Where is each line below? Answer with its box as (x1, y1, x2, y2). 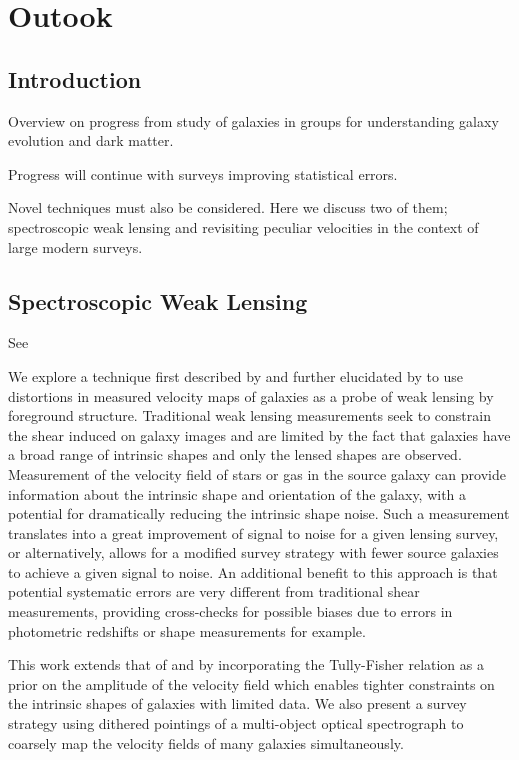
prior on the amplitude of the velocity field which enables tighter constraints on (8, 673, 495, 694)
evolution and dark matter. (8, 130, 174, 151)
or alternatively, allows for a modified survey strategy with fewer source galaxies (8, 542, 499, 563)
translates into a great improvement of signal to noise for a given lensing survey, (8, 522, 499, 543)
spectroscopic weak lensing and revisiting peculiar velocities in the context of (8, 216, 479, 237)
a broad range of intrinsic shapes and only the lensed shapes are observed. (8, 444, 462, 465)
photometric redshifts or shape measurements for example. (8, 620, 366, 641)
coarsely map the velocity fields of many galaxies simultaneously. (8, 732, 404, 753)
